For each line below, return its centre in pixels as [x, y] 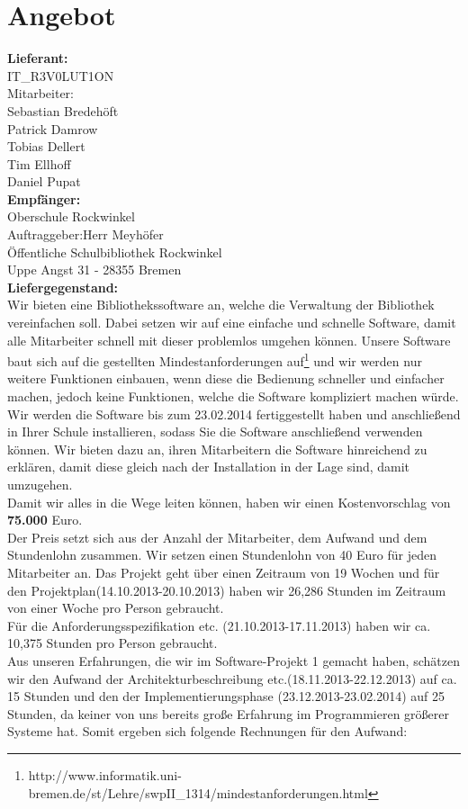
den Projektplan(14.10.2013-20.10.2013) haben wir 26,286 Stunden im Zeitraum [227, 590]
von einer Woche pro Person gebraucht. [116, 608]
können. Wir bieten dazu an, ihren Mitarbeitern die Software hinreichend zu [217, 449]
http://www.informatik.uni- [105, 774]
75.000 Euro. [45, 520]
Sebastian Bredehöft [63, 110]
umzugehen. [40, 485]
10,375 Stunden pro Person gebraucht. [112, 643]
